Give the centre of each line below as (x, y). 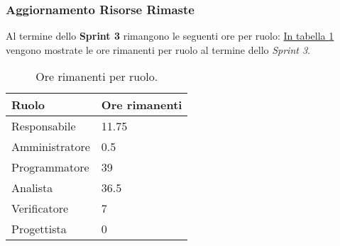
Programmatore (50, 167)
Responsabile (44, 126)
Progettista (39, 229)
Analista (32, 188)
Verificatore (40, 208)
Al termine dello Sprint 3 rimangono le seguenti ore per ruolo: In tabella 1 (170, 36)
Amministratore (51, 147)
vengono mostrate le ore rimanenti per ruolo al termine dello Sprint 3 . (158, 49)
